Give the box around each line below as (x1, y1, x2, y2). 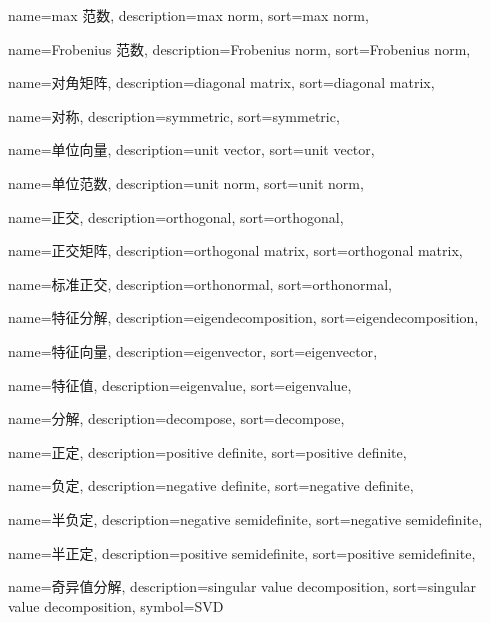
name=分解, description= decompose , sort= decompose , (8, 408, 345, 429)
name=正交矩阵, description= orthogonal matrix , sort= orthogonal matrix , (8, 240, 463, 261)
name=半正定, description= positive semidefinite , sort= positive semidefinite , (8, 542, 476, 563)
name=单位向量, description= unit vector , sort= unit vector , (8, 139, 375, 160)
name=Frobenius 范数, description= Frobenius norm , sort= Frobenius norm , (8, 38, 471, 59)
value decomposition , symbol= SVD (8, 595, 224, 616)
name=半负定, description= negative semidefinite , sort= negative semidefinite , (8, 508, 483, 529)
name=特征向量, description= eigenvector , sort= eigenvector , (8, 340, 378, 361)
